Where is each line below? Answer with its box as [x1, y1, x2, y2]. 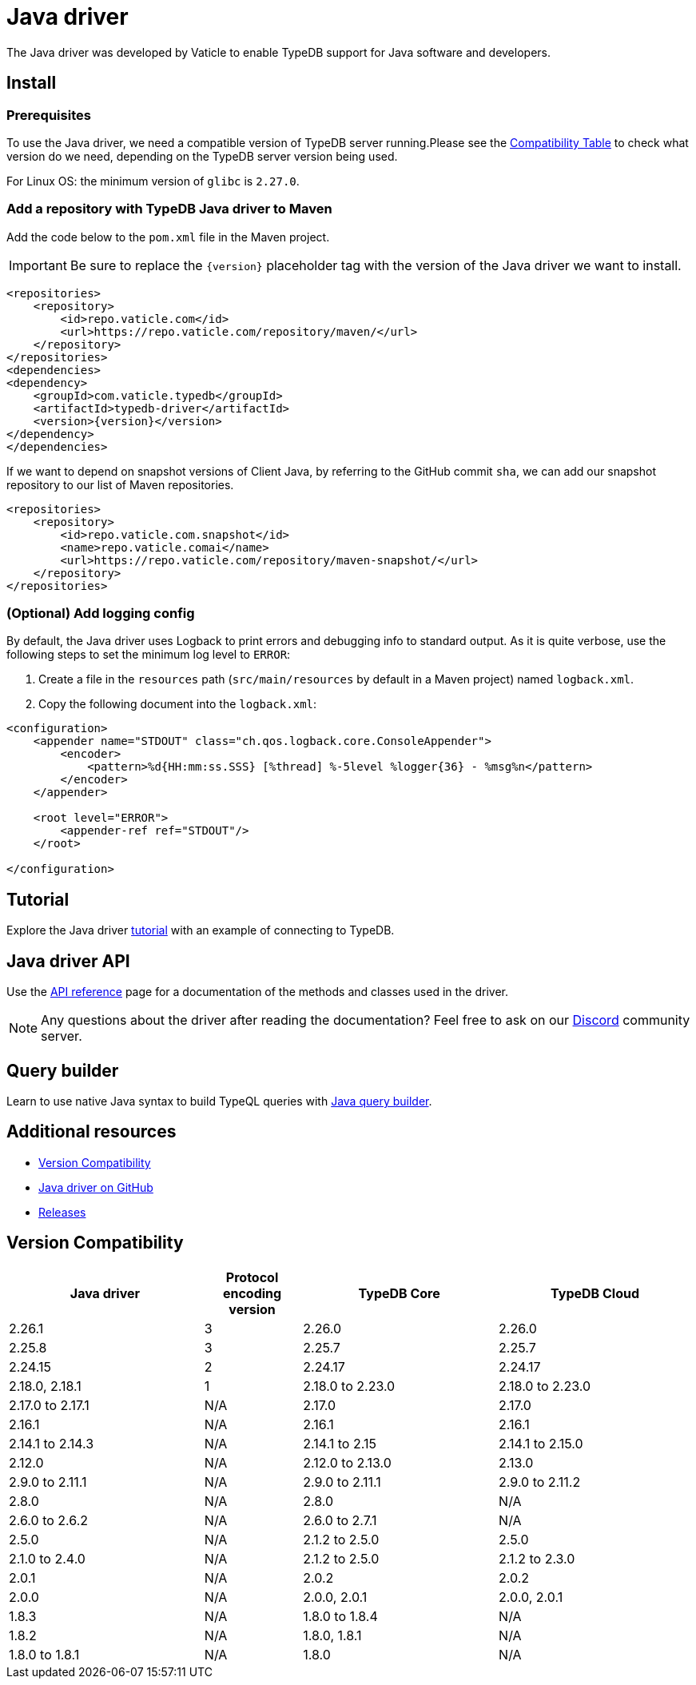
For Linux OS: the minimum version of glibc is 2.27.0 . [6, 173, 300, 188]
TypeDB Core [358, 1285, 440, 1301]
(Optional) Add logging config [6, 605, 195, 622]
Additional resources [6, 1121, 177, 1142]
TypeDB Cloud [551, 1285, 639, 1301]
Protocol [225, 1269, 279, 1285]
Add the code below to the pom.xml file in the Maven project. [6, 229, 330, 244]
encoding [222, 1285, 282, 1301]
